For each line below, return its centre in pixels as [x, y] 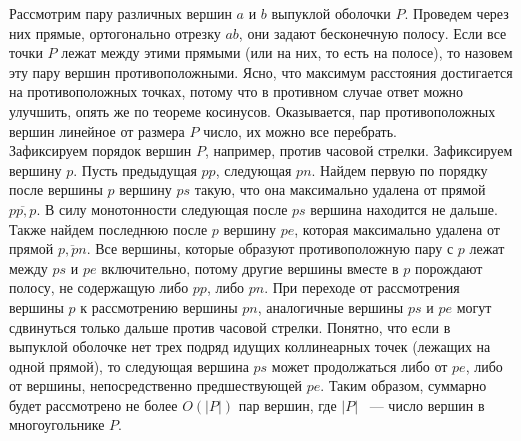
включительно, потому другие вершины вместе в [250, 267]
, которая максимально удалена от [397, 228]
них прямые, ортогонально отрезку [115, 32]
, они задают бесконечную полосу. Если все [372, 32]
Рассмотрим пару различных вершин [120, 13]
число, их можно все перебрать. [300, 130]
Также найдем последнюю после [108, 228]
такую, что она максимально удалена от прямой [340, 189]
